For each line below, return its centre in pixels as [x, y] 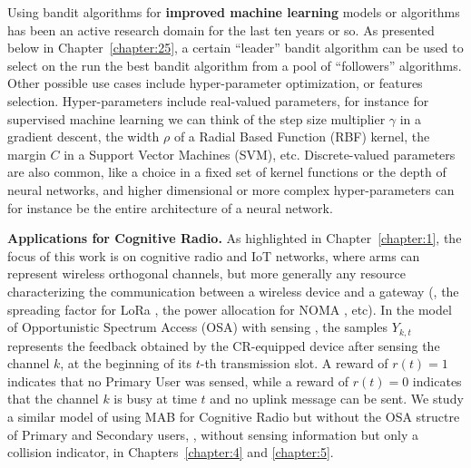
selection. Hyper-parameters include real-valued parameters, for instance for [218, 100]
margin [27, 154]
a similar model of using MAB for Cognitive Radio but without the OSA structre [234, 416]
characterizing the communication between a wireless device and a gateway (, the [233, 291]
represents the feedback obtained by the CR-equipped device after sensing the [224, 345]
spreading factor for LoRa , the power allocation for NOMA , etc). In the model [230, 309]
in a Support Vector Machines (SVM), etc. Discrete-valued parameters [260, 154]
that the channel [53, 399]
